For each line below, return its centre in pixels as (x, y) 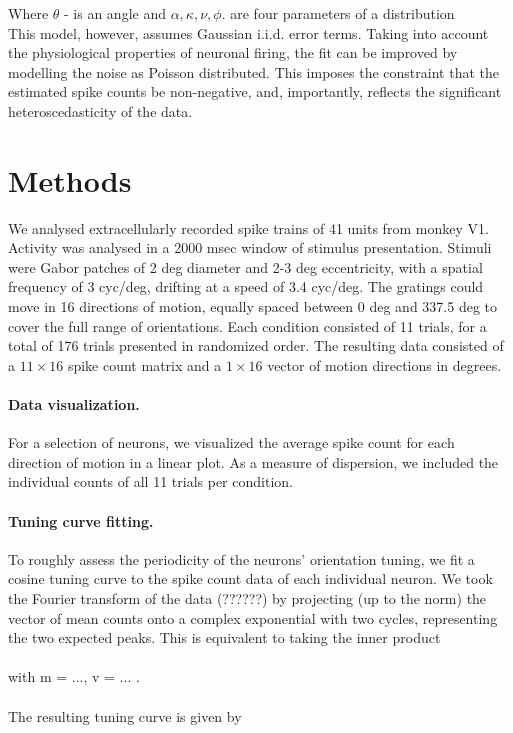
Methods (70, 179)
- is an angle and (115, 13)
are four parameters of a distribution (342, 13)
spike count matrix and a (144, 364)
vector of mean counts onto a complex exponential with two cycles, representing (253, 617)
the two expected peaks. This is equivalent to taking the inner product (224, 637)
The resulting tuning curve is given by (125, 715)
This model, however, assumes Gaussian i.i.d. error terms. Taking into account (248, 32)
